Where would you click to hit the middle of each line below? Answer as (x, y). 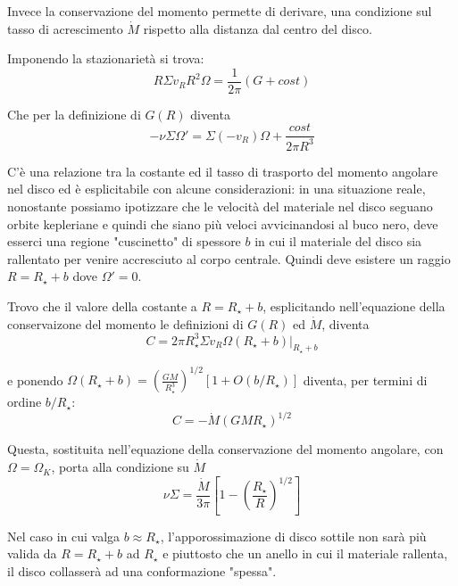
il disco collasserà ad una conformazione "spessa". (142, 570)
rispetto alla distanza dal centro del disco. (258, 28)
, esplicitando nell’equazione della (354, 306)
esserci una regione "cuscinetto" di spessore (124, 241)
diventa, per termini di (365, 380)
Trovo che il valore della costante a (102, 306)
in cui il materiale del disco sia (338, 241)
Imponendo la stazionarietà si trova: (106, 58)
